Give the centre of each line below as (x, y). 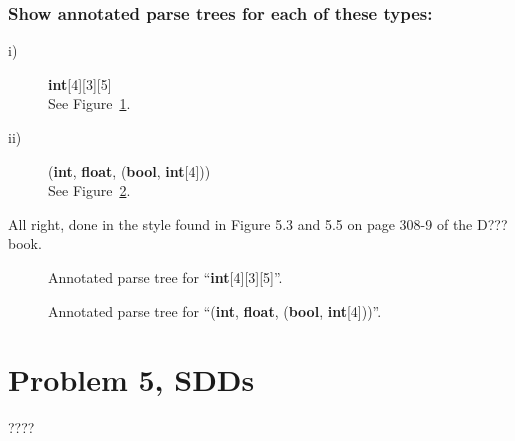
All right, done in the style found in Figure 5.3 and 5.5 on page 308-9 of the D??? (258, 223)
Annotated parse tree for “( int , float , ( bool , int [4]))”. (215, 310)
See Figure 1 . (89, 103)
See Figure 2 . (89, 190)
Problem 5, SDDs (131, 379)
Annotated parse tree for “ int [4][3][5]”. (165, 276)
